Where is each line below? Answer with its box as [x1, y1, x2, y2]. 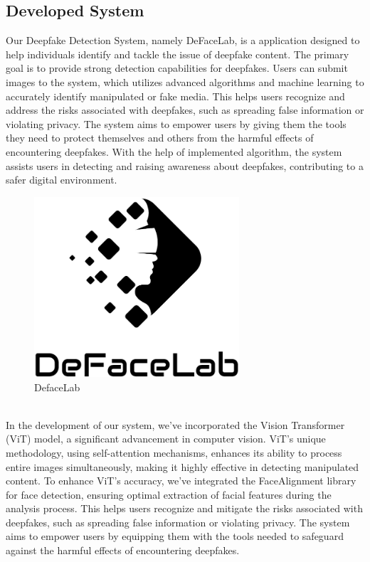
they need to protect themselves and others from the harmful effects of [6, 130, 314, 145]
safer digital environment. [6, 172, 117, 187]
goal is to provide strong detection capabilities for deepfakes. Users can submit [6, 60, 348, 75]
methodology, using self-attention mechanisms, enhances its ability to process [6, 445, 342, 460]
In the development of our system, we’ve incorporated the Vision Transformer [6, 417, 345, 432]
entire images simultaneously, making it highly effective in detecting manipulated [6, 459, 359, 474]
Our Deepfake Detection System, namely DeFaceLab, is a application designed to [6, 33, 360, 48]
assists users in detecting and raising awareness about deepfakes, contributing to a [6, 158, 364, 173]
